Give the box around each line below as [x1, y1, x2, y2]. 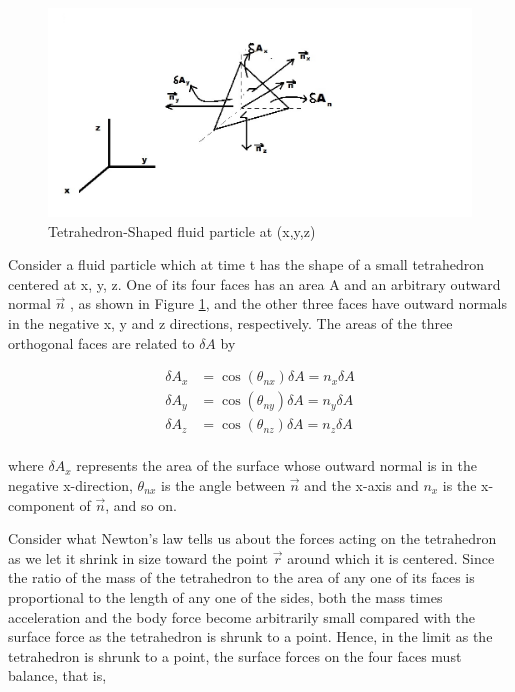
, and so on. [105, 494, 177, 515]
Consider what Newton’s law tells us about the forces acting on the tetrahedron [8, 528, 497, 549]
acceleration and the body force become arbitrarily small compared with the [8, 606, 475, 627]
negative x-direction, [8, 474, 133, 495]
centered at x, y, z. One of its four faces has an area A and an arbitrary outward [8, 273, 501, 294]
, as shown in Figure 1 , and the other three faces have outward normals [69, 293, 507, 314]
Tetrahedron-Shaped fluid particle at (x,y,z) [48, 220, 316, 241]
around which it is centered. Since [287, 547, 495, 568]
